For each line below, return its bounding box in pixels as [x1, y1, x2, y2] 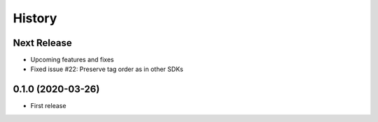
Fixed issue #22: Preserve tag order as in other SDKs [30, 65, 183, 73]
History [13, 10, 57, 26]
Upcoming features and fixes [30, 56, 115, 64]
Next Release [13, 37, 73, 49]
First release [30, 102, 66, 110]
